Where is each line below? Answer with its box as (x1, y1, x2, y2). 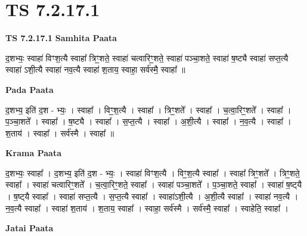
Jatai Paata (5, 222, 54, 234)
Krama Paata (5, 147, 61, 159)
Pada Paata (5, 83, 54, 95)
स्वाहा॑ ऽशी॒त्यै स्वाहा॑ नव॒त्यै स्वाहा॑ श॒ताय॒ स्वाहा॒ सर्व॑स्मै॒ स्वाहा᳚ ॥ (5, 63, 185, 76)
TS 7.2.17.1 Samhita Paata (5, 32, 117, 44)
